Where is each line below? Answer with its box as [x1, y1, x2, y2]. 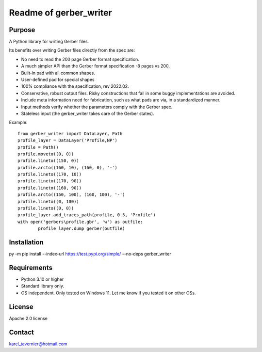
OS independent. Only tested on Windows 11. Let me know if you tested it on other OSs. [21, 290, 196, 296]
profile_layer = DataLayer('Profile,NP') [17, 138, 117, 143]
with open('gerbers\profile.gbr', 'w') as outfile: [17, 219, 143, 224]
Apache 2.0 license [9, 315, 48, 321]
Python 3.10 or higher [21, 276, 64, 282]
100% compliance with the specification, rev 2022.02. [21, 83, 129, 89]
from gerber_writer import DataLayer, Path [17, 131, 123, 136]
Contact [9, 328, 34, 336]
